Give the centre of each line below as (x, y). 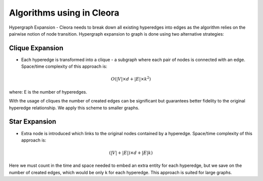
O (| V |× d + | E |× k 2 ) (131, 79)
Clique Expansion (36, 48)
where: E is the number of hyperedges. (48, 92)
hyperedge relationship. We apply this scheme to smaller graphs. (74, 108)
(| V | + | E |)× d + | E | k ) (131, 153)
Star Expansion (33, 122)
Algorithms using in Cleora (64, 13)
